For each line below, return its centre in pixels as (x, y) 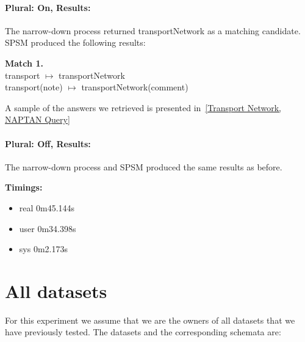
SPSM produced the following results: (75, 42)
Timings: (24, 187)
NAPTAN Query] (38, 119)
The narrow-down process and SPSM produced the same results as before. (144, 166)
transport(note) (34, 87)
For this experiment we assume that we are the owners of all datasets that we (150, 320)
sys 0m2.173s (43, 249)
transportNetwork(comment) (135, 87)
